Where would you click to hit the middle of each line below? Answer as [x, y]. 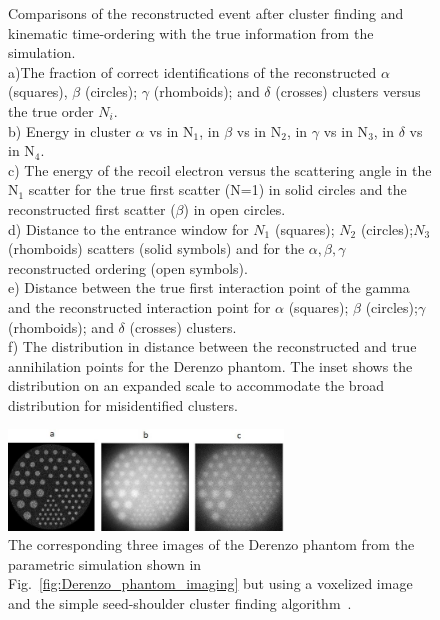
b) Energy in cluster [69, 130]
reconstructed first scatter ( [92, 208]
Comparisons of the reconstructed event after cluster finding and [206, 13]
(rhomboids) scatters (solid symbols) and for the [156, 248]
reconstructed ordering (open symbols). [128, 267]
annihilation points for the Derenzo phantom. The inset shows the [210, 365]
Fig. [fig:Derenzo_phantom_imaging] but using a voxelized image [210, 583]
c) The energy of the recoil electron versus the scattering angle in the [220, 169]
